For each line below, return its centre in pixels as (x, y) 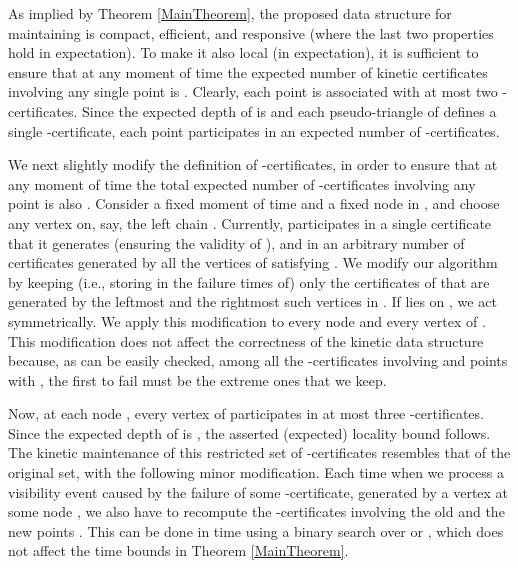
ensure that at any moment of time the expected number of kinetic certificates (248, 71)
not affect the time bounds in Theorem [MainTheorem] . (178, 550)
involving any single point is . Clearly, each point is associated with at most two (253, 91)
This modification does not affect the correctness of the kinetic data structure (246, 340)
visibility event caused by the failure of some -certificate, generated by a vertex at (258, 491)
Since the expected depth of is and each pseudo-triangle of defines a (289, 110)
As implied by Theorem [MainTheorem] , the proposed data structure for (230, 13)
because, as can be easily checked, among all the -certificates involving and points (258, 360)
